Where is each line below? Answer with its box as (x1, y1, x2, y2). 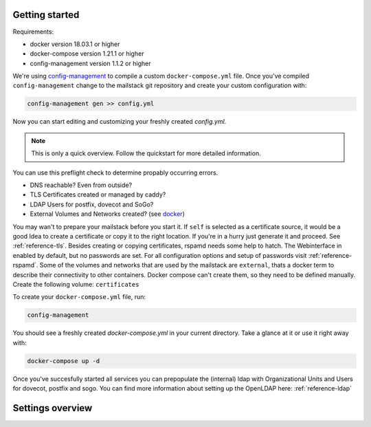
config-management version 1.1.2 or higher (30, 59, 151, 67)
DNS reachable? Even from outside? (30, 181, 133, 189)
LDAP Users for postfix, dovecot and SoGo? (30, 200, 154, 208)
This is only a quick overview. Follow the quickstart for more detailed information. (31, 149, 261, 157)
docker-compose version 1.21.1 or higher (30, 50, 144, 58)
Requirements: (12, 28, 54, 36)
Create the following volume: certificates (12, 280, 139, 288)
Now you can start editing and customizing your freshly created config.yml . (12, 118, 227, 126)
